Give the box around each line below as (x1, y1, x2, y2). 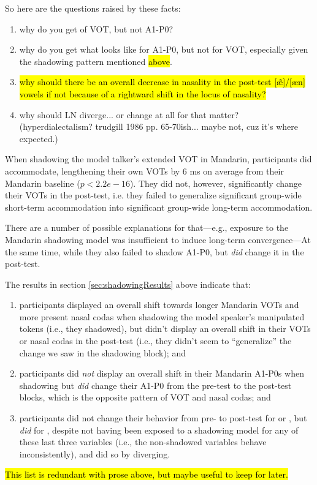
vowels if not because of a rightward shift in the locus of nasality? (19, 87, 266, 100)
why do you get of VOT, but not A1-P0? (19, 22, 174, 35)
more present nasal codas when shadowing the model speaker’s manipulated (19, 310, 305, 323)
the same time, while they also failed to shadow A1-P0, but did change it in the (5, 245, 304, 258)
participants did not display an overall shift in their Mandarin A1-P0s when (19, 367, 304, 380)
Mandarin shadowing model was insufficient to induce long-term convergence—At (5, 233, 311, 246)
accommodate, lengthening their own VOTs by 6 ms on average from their (5, 164, 284, 177)
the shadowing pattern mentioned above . (19, 55, 172, 67)
